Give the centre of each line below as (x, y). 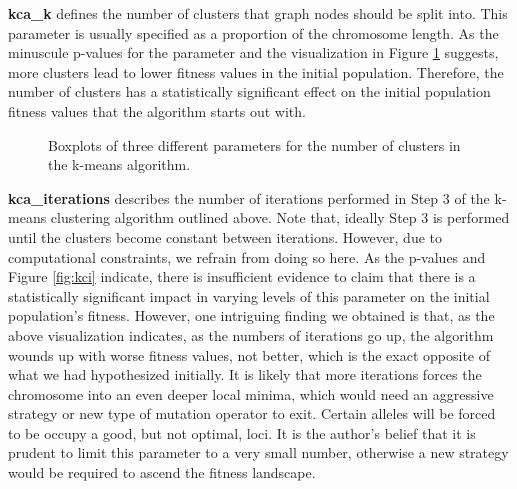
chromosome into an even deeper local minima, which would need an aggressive (251, 393)
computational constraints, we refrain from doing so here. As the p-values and (247, 256)
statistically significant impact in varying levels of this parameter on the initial (249, 295)
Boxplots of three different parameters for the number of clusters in (254, 144)
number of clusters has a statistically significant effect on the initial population (249, 91)
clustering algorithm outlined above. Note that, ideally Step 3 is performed (280, 217)
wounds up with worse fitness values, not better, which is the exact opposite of (249, 354)
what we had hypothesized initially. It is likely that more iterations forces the (245, 374)
